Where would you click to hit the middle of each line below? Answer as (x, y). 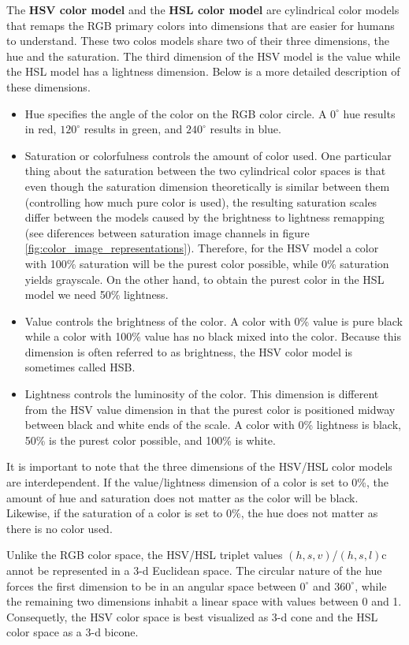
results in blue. (245, 129)
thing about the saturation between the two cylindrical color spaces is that (205, 171)
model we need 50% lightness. (97, 295)
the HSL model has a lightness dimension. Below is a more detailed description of (203, 71)
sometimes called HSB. (80, 367)
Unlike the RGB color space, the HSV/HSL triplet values (145, 555)
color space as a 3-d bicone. (73, 632)
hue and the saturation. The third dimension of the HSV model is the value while (203, 56)
